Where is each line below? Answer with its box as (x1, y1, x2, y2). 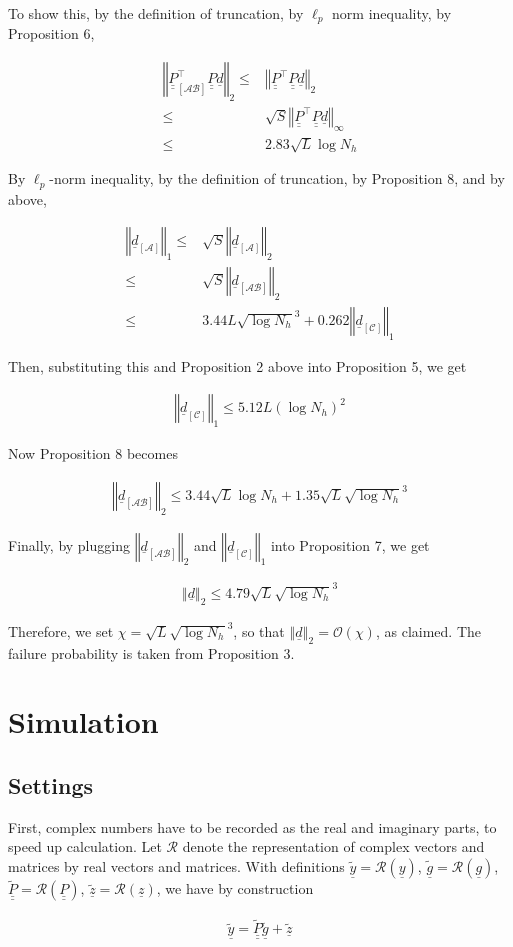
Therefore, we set (8, 620, 114, 641)
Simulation (8, 701, 159, 742)
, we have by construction (156, 878, 314, 899)
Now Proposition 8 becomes (8, 443, 178, 464)
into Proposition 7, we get (270, 534, 430, 555)
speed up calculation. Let (8, 836, 162, 857)
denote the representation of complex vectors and (182, 836, 485, 857)
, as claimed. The (375, 620, 481, 641)
